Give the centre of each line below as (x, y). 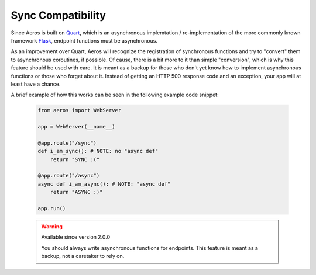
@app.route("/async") (69, 176)
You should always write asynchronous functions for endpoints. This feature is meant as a (150, 248)
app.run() (52, 208)
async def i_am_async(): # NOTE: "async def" (104, 184)
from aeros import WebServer (80, 110)
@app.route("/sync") (67, 143)
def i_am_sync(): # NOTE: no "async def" (98, 151)
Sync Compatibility (59, 15)
